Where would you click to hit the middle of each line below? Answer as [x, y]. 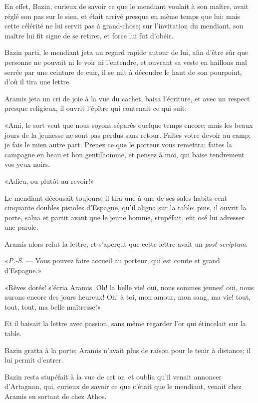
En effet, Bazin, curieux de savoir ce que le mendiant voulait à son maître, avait [127, 6]
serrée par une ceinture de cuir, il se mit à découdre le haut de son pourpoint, [123, 72]
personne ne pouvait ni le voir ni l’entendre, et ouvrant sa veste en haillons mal [126, 62]
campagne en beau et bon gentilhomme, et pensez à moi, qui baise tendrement [125, 154]
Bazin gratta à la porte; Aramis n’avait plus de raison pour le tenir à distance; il [128, 350]
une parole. [21, 227]
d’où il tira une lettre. [38, 82]
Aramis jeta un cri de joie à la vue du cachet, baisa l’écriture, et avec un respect [127, 98]
